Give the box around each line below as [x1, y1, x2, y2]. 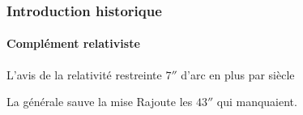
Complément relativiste [6, 35, 140, 52]
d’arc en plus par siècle [181, 66, 295, 83]
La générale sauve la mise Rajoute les [6, 93, 193, 110]
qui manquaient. [216, 93, 297, 110]
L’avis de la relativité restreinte [6, 66, 162, 83]
